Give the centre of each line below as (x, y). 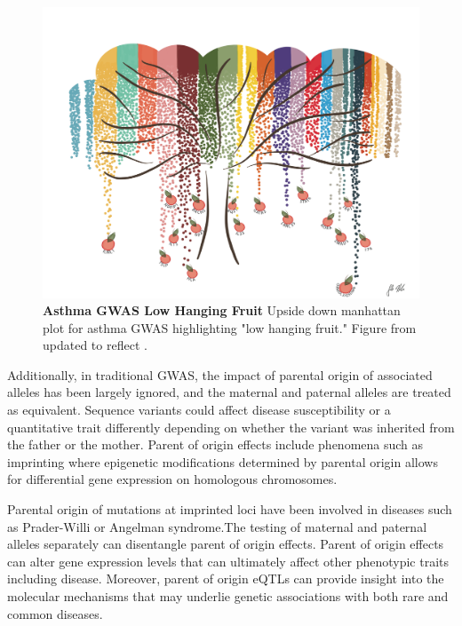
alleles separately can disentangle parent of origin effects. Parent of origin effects (226, 544)
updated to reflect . (95, 345)
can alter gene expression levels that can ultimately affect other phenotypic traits (228, 561)
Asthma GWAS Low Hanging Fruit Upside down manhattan (222, 310)
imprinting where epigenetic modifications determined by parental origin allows (223, 461)
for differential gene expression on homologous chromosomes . (172, 479)
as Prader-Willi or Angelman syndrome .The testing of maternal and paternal (217, 526)
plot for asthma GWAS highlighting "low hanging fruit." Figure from (230, 327)
